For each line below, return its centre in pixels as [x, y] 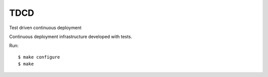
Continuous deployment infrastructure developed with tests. [71, 37]
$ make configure [39, 57]
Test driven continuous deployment [45, 28]
